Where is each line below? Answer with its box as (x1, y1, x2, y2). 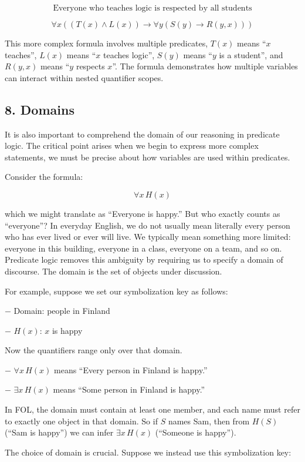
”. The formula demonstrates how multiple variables (112, 60, 298, 72)
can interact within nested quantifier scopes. (5, 71, 164, 83)
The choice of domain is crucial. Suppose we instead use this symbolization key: (5, 446, 292, 458)
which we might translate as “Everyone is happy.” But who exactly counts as (5, 207, 280, 219)
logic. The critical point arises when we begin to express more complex (5, 139, 259, 152)
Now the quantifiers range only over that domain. (5, 344, 182, 356)
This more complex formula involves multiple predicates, (5, 37, 208, 49)
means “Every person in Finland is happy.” (54, 363, 208, 376)
